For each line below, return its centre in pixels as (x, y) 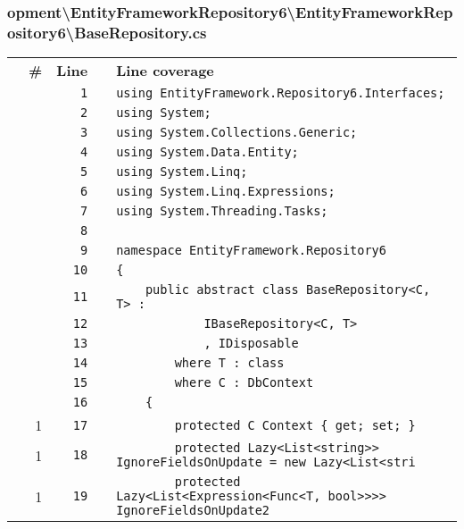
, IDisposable (251, 344)
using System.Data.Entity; (207, 152)
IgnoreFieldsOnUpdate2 (193, 511)
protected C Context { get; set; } (295, 425)
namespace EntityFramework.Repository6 (251, 251)
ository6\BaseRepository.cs (107, 32)
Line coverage (165, 71)
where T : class (229, 363)
